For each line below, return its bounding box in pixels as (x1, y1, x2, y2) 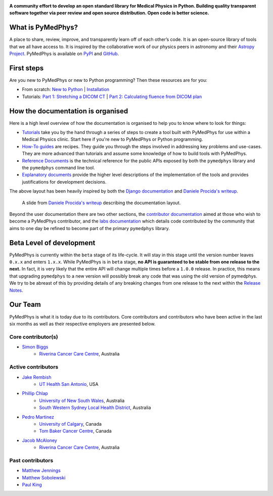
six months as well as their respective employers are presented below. (9, 321, 156, 327)
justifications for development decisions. (22, 178, 107, 185)
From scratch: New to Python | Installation (22, 86, 110, 93)
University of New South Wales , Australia (39, 397, 125, 403)
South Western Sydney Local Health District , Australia (39, 404, 151, 411)
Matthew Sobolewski (22, 474, 66, 480)
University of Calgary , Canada (39, 421, 102, 427)
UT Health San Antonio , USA (39, 381, 99, 387)
